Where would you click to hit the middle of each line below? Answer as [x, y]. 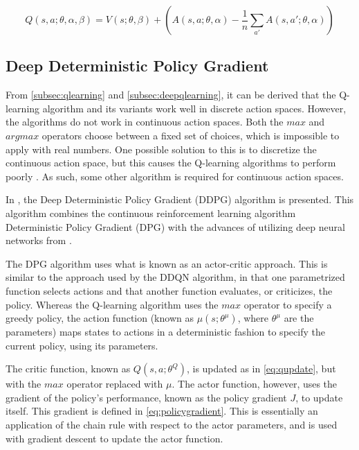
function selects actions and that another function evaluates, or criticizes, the [169, 290]
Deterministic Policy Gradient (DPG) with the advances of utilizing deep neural [175, 226]
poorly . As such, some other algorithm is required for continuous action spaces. [175, 176]
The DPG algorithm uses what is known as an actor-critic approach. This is [167, 263]
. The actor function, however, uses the [255, 384]
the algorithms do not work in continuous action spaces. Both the [145, 122]
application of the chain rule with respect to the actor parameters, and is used [172, 425]
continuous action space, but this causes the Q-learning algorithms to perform [171, 163]
